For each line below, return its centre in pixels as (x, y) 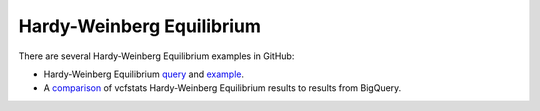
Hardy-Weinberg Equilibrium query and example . (144, 74)
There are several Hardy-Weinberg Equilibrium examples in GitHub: (156, 56)
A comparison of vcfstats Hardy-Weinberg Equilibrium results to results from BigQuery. (222, 88)
